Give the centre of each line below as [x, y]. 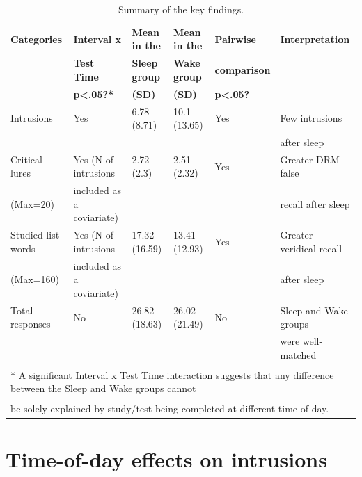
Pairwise [235, 39]
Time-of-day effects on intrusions [166, 459]
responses [31, 324]
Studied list [35, 235]
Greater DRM [310, 159]
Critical [26, 159]
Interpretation [315, 39]
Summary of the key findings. [181, 9]
